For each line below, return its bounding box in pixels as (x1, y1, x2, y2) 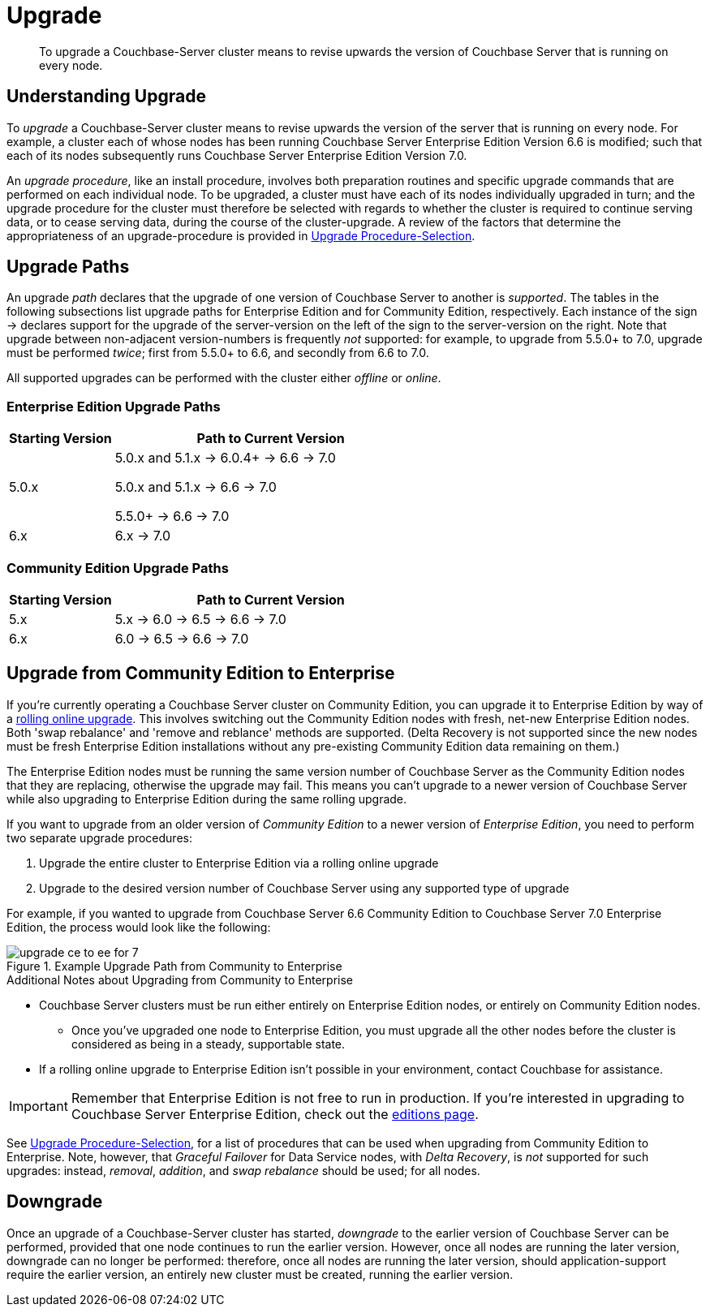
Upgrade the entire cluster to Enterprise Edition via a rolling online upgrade (39, 855, 439, 870)
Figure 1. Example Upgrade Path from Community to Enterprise (6, 958, 342, 973)
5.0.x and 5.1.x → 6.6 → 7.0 (114, 479, 277, 496)
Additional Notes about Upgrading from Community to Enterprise (6, 972, 354, 987)
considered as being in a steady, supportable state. (71, 1036, 346, 1051)
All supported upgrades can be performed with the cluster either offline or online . (6, 371, 441, 385)
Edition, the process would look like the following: (6, 919, 271, 934)
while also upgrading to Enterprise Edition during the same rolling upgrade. (6, 791, 407, 806)
